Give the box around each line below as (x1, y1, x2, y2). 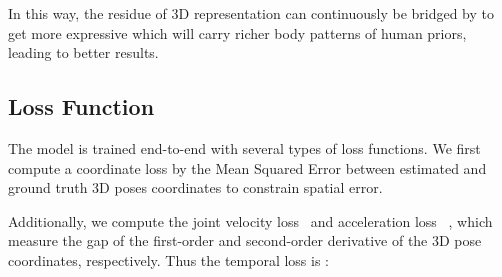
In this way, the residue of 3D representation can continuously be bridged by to (8, 3, 495, 23)
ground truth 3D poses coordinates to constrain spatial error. (8, 177, 383, 198)
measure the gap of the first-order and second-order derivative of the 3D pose (8, 230, 482, 251)
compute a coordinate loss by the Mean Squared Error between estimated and (8, 157, 487, 178)
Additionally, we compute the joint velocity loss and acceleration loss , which (8, 210, 493, 231)
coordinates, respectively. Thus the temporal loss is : (8, 249, 330, 270)
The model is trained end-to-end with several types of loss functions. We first (8, 137, 481, 158)
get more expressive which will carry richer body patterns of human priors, (8, 22, 467, 43)
